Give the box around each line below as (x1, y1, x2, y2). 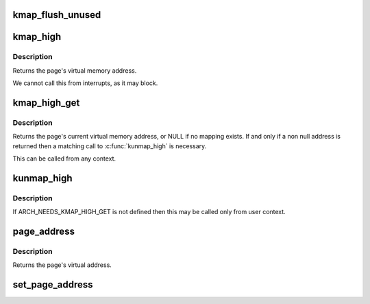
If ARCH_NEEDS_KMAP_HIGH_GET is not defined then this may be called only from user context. (12, 208, 286, 216)
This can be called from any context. (12, 154, 116, 163)
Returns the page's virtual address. (12, 261, 112, 269)
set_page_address (12, 279, 93, 291)
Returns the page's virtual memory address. (12, 66, 137, 75)
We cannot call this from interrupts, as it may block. (12, 79, 158, 87)
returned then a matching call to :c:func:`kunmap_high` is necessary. (12, 141, 207, 150)
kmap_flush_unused (12, 9, 101, 21)
